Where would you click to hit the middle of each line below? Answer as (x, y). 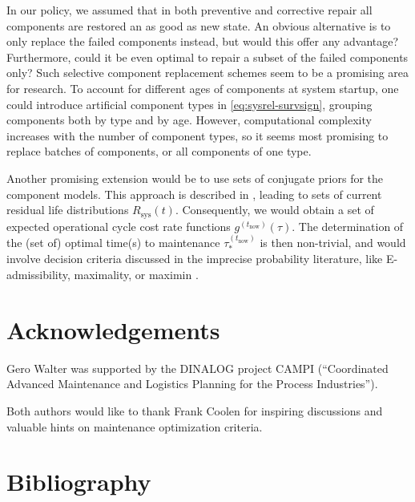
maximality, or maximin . (136, 274)
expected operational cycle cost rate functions (119, 226)
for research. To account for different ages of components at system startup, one (203, 88)
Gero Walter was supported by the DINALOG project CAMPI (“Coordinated (197, 368)
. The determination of (348, 226)
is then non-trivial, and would (333, 242)
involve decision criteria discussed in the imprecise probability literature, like (195, 259)
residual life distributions (68, 210)
